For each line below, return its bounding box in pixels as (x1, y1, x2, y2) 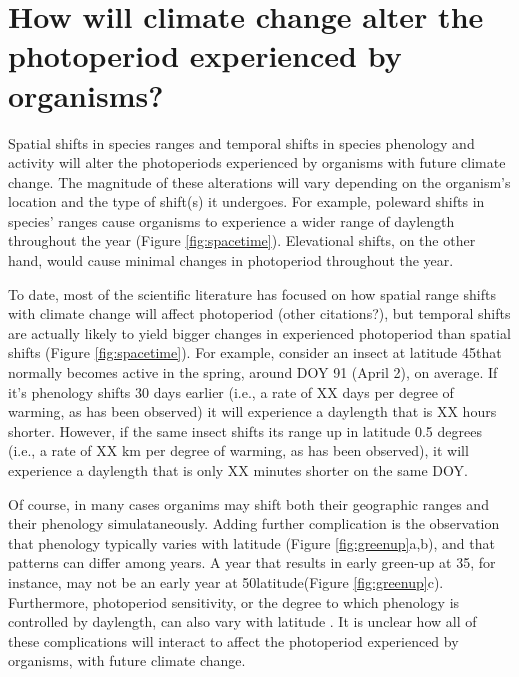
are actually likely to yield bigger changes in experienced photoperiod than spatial (8, 322, 511, 343)
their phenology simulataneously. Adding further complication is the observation (8, 513, 500, 534)
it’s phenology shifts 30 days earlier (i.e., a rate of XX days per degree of (8, 381, 454, 402)
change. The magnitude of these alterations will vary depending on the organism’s (8, 171, 511, 192)
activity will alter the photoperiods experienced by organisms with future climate (8, 152, 506, 173)
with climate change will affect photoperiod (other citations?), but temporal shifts (8, 303, 511, 324)
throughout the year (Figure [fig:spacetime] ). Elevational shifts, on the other (8, 230, 476, 251)
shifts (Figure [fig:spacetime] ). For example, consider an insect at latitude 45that (8, 342, 502, 363)
